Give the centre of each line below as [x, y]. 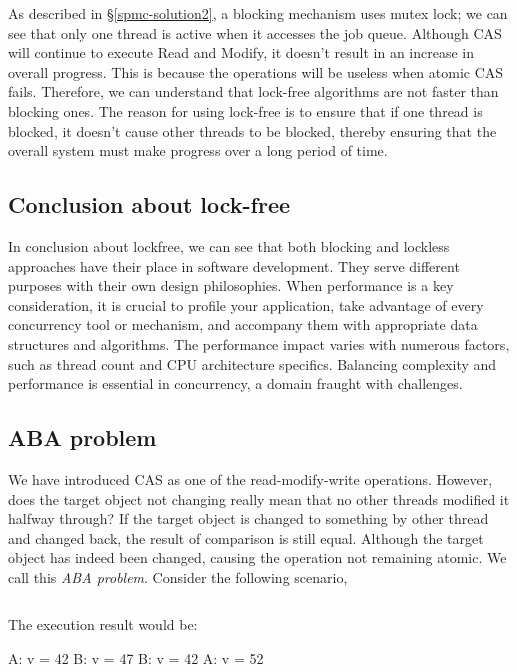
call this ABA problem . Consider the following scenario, [178, 576]
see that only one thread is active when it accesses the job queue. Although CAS [255, 32]
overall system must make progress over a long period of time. [198, 150]
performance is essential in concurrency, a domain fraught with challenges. [235, 383]
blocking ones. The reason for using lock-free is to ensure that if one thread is [245, 110]
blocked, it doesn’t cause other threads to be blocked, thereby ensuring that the [252, 130]
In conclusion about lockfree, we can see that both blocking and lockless [229, 245]
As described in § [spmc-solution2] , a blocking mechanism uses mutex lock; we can [258, 13]
